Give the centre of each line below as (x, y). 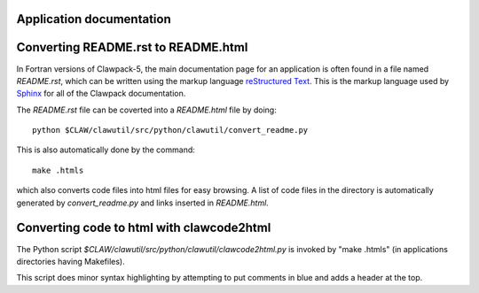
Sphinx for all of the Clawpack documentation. (101, 94)
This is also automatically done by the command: (106, 150)
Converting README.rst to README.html (132, 47)
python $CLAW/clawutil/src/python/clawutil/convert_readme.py (170, 130)
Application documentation (94, 19)
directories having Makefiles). (71, 261)
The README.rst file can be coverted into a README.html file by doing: (146, 110)
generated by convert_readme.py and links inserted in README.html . (143, 203)
